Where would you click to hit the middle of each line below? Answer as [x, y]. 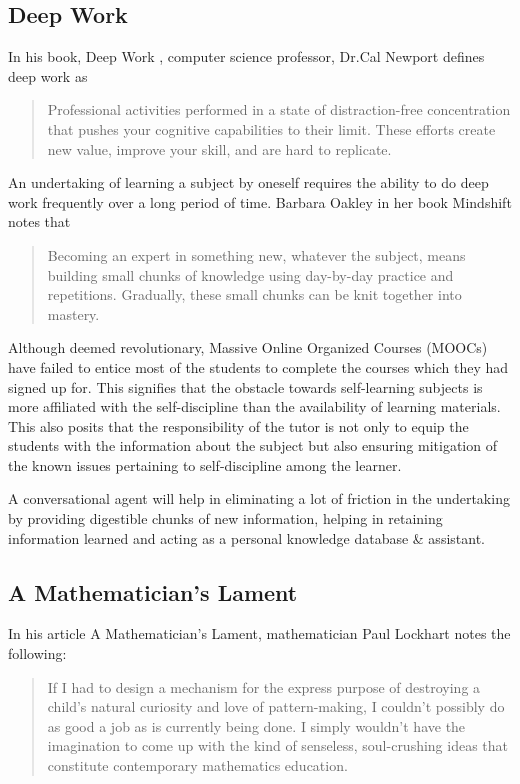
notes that [39, 221]
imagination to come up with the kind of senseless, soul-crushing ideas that [278, 745]
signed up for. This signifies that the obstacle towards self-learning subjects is [245, 386]
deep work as [48, 75]
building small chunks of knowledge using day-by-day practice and [250, 274]
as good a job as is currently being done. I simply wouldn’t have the [256, 725]
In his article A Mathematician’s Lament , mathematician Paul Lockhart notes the [259, 633]
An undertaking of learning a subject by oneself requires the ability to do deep [248, 182]
